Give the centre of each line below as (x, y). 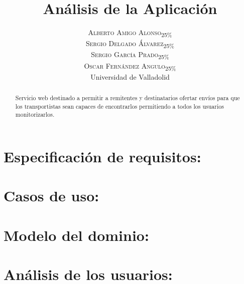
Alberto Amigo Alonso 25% (130, 33)
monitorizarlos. (35, 114)
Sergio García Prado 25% (130, 55)
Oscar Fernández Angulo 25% (130, 66)
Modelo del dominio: (76, 235)
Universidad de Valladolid (130, 76)
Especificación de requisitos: (102, 156)
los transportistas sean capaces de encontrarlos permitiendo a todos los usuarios (119, 106)
